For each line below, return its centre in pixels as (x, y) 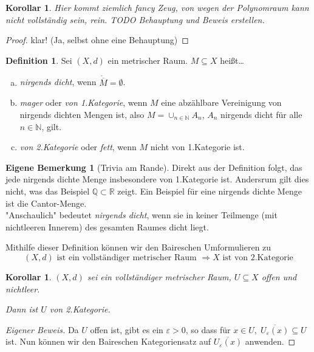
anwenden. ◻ (270, 341)
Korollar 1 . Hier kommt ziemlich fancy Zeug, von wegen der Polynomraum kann (157, 7)
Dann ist (22, 309)
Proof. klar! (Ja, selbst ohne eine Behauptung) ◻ (97, 40)
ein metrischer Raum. (148, 60)
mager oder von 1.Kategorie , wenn (84, 102)
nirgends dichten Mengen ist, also (82, 114)
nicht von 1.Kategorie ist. (197, 147)
